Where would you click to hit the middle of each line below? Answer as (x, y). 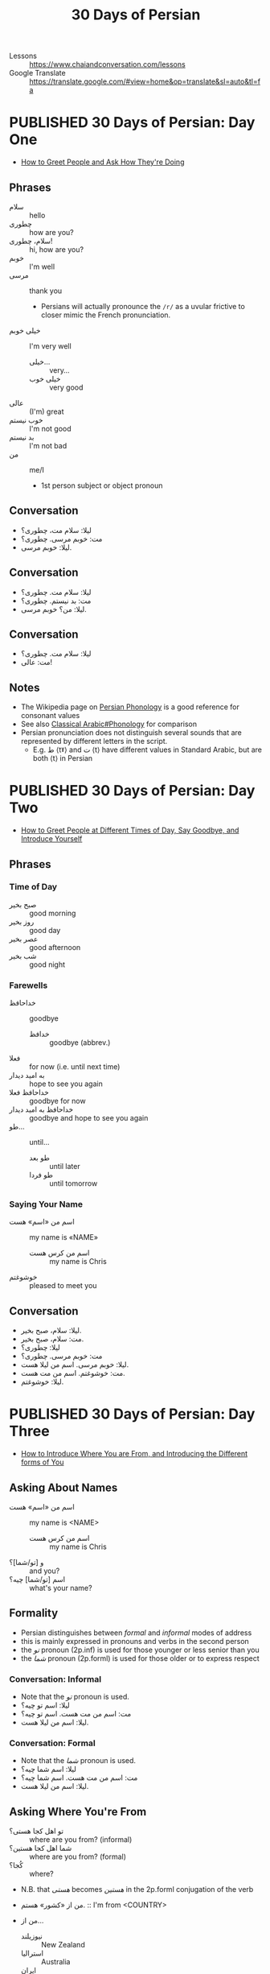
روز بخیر (22, 921)
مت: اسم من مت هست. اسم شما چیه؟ (79, 1778)
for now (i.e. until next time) (75, 1067)
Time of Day (33, 887)
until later (65, 1167)
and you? (45, 1571)
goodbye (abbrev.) (80, 1043)
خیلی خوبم (25, 330)
